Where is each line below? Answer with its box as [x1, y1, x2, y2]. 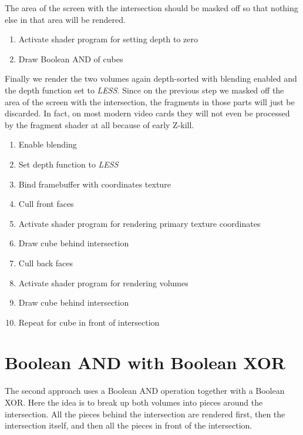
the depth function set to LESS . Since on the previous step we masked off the [5, 83, 284, 96]
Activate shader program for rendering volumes [18, 276, 188, 289]
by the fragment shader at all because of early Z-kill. [5, 118, 194, 130]
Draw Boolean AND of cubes [18, 52, 123, 65]
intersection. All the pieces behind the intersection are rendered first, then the [5, 407, 285, 420]
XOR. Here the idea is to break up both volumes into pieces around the [5, 396, 263, 408]
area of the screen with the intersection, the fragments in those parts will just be [5, 95, 295, 108]
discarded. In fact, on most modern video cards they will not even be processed [5, 107, 290, 119]
